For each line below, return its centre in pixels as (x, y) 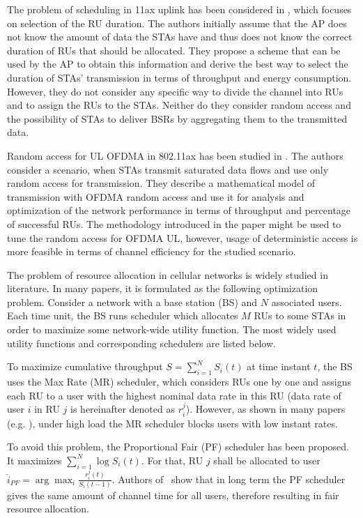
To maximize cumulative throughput (85, 366)
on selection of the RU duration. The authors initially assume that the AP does (177, 23)
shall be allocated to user (267, 460)
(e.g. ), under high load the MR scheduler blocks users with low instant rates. (172, 423)
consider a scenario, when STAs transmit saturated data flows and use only (168, 169)
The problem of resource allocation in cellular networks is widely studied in (168, 274)
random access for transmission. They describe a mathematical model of (161, 183)
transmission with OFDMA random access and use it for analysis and (156, 196)
